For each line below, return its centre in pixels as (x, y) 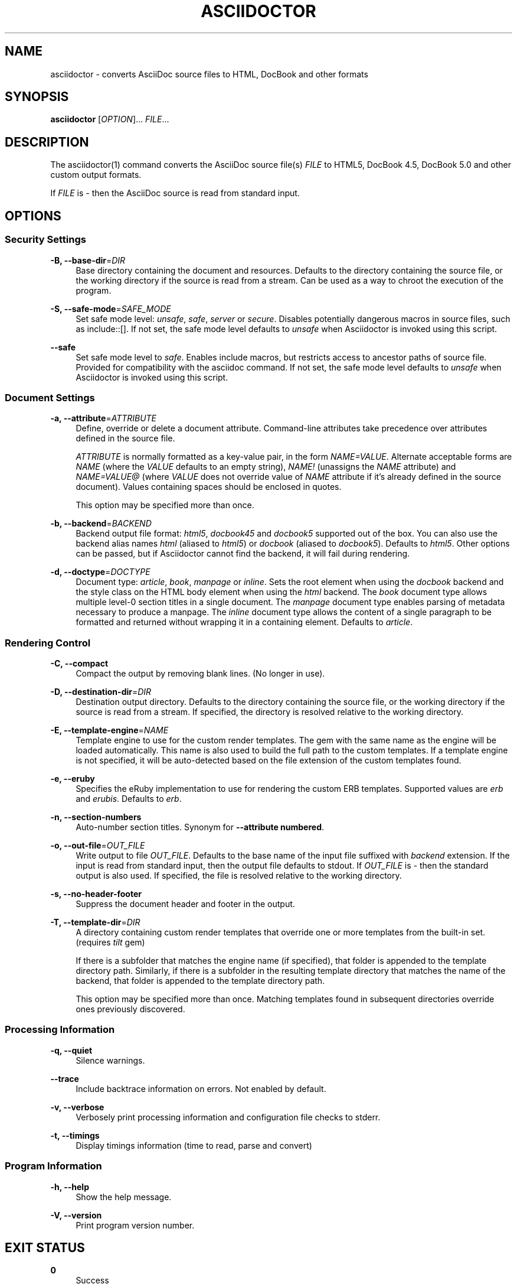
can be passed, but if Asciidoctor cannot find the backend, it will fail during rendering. (243, 554)
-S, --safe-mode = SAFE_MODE (111, 308)
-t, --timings (75, 1135)
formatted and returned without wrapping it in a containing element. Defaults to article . (244, 622)
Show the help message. (124, 1197)
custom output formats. (96, 175)
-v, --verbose (77, 1107)
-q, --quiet (71, 1050)
